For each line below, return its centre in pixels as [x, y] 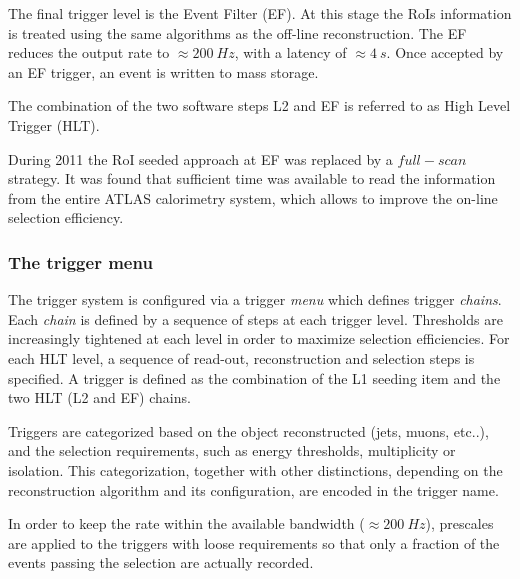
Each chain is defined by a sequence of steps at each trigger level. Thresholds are [255, 318]
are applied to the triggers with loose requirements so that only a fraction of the [254, 542]
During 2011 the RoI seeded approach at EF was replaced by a [200, 158]
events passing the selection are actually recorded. [161, 562]
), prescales [459, 523]
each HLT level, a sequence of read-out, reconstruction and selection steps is [241, 357]
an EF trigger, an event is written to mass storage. [163, 71]
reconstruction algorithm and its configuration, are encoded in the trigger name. [253, 489]
